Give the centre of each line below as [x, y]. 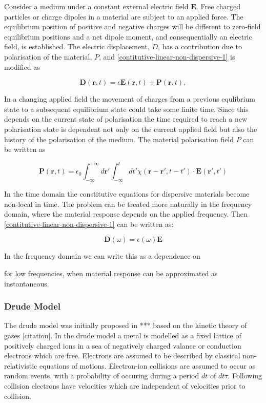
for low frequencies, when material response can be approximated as [111, 273]
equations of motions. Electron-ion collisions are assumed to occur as [147, 365]
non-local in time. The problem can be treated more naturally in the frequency [128, 204]
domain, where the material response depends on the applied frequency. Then [126, 214]
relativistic [21, 365]
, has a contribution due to [200, 46]
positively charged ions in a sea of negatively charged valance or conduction [123, 345]
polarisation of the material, [48, 56]
